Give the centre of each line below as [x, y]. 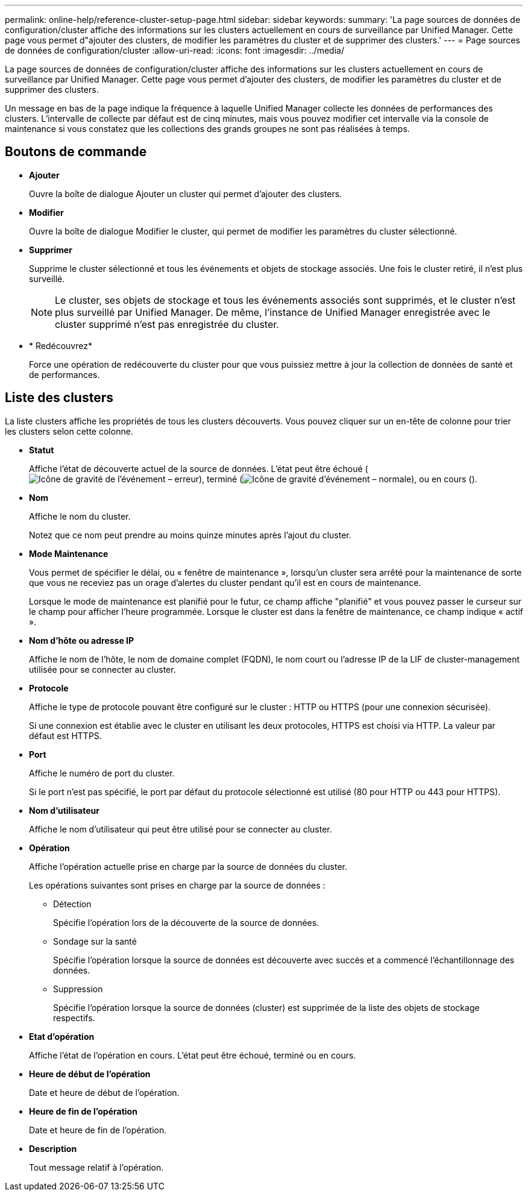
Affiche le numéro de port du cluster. [102, 773]
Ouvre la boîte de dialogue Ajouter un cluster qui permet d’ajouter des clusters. [186, 194]
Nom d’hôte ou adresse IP [82, 640]
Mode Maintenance [69, 553]
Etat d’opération [62, 1036]
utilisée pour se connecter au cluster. [102, 669]
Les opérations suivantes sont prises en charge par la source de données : [177, 885]
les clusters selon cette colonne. [69, 431]
